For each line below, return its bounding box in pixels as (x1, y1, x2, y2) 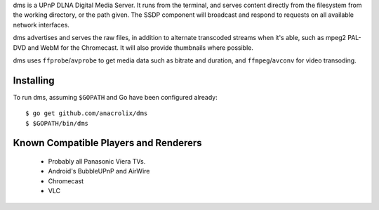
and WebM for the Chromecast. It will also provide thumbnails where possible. (27, 43, 254, 52)
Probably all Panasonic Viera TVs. (48, 157, 146, 166)
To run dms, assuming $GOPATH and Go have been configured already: (13, 93, 218, 101)
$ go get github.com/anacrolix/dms (25, 110, 148, 117)
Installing (13, 74, 55, 86)
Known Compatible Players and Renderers (13, 137, 203, 149)
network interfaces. (13, 20, 70, 29)
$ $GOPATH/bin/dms (25, 119, 89, 127)
